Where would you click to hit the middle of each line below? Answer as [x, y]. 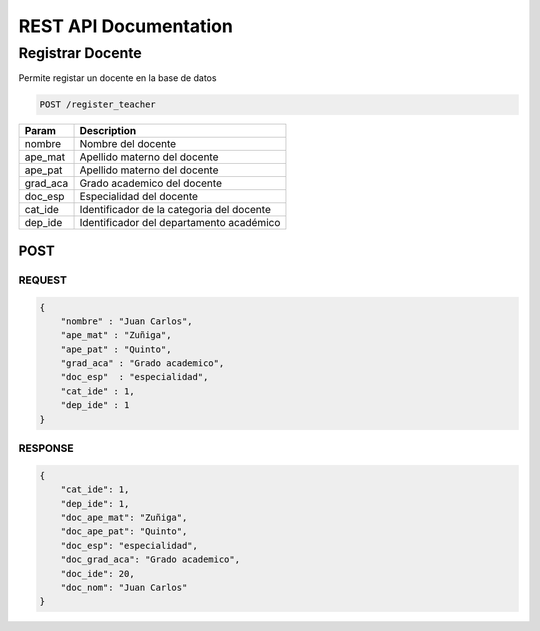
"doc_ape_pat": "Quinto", [124, 531]
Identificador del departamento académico [180, 223]
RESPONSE [46, 448]
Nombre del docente [128, 144]
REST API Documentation [126, 26]
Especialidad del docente [139, 197]
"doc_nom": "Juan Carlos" [124, 587]
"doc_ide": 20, [97, 573]
